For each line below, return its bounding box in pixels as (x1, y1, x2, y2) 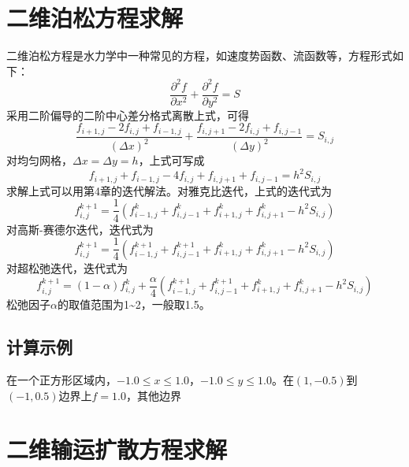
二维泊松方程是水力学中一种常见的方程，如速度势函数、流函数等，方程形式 (6, 47, 392, 64)
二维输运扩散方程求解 (6, 433, 228, 465)
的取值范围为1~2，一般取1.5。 (57, 296, 210, 313)
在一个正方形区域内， (6, 371, 117, 387)
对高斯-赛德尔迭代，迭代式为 (6, 221, 154, 237)
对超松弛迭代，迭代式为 (6, 259, 128, 276)
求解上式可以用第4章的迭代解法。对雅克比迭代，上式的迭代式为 (6, 182, 332, 198)
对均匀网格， (6, 152, 73, 169)
